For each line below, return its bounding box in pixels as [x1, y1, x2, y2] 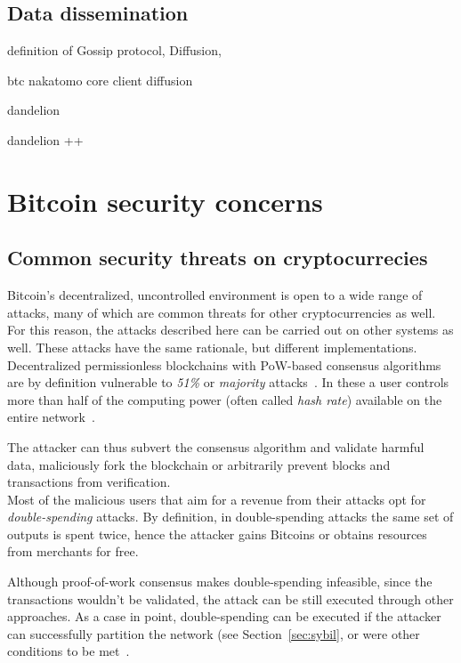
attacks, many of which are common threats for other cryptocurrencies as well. [7, 303, 436, 321]
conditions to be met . [7, 642, 130, 660]
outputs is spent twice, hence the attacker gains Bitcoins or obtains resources [7, 524, 427, 543]
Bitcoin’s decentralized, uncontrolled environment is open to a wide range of [7, 286, 423, 304]
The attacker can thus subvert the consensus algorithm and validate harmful [7, 437, 425, 456]
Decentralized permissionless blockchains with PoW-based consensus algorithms [7, 355, 441, 374]
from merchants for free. [7, 542, 139, 561]
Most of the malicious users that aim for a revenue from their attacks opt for [7, 489, 426, 508]
